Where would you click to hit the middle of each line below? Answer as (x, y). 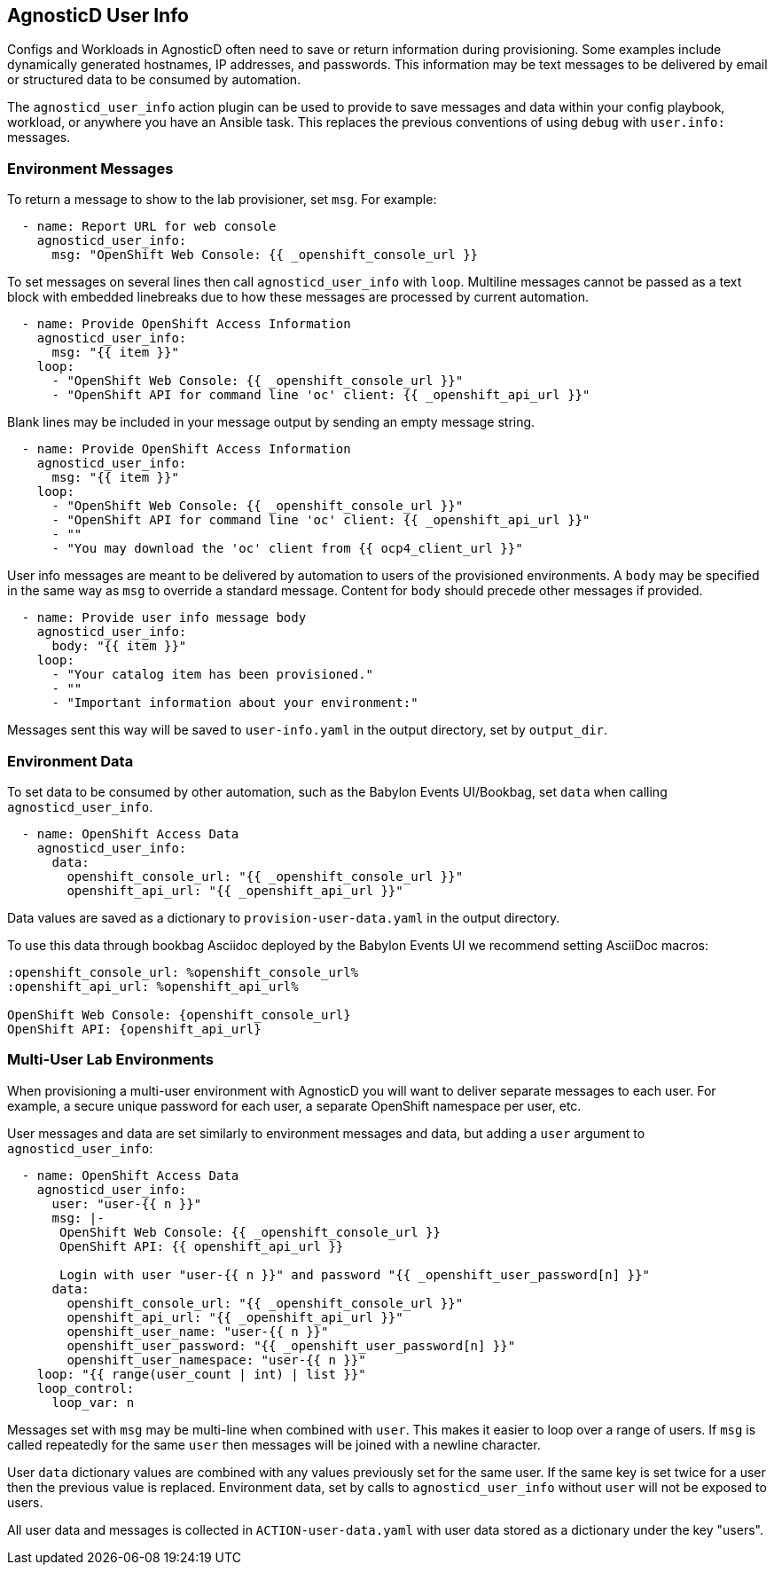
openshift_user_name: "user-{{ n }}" (198, 1331)
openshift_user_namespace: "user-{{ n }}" (216, 1360)
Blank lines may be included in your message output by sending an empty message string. (271, 422)
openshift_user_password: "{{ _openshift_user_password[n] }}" (291, 1345)
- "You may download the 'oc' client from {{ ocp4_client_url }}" (287, 549)
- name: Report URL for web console (149, 227)
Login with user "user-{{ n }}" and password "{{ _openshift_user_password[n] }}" (355, 1274)
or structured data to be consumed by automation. (154, 80)
